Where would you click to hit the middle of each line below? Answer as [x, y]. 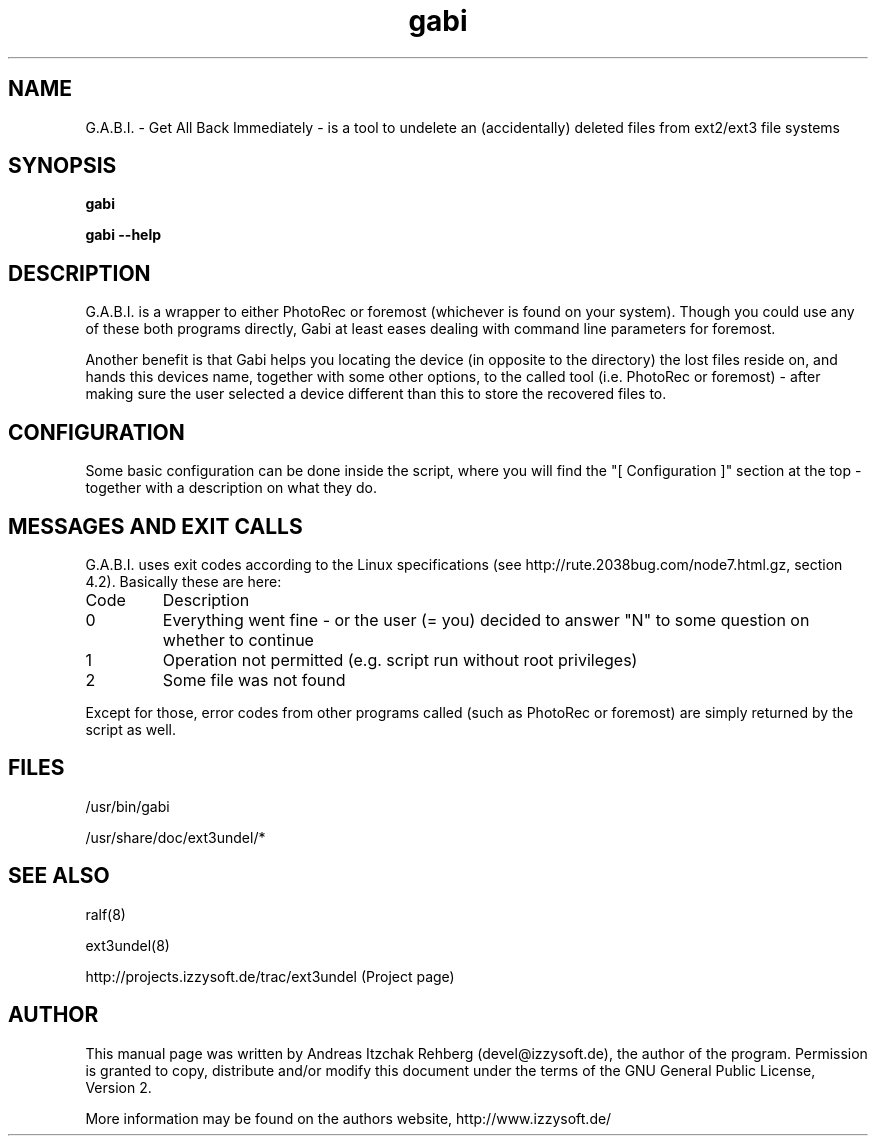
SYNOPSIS [62, 166]
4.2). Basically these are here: [183, 581]
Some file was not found [254, 679]
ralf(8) [105, 914]
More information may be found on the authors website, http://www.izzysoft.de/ [348, 1118]
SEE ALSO [59, 876]
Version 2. [118, 1087]
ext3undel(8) [127, 945]
